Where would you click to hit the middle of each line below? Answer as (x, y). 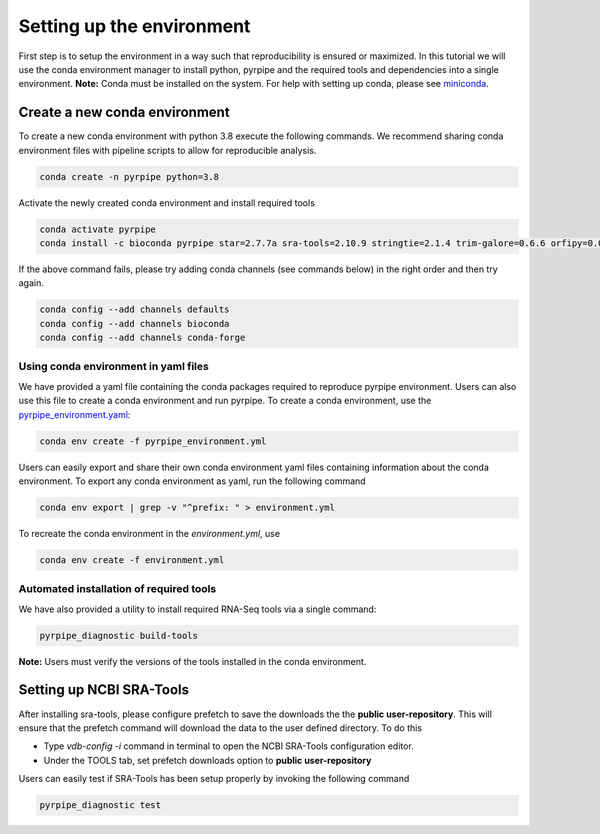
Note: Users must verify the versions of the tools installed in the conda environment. (192, 661)
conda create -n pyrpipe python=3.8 (129, 176)
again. (31, 283)
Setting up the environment (134, 26)
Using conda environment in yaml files (113, 367)
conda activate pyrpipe (98, 229)
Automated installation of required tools (117, 589)
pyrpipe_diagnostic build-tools (119, 635)
